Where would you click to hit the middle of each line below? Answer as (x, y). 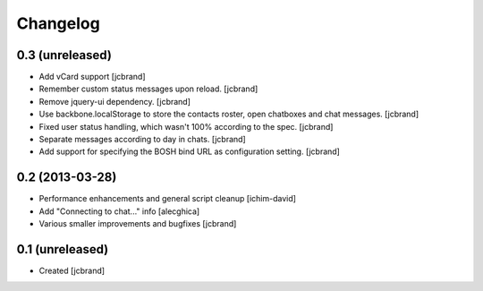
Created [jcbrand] (72, 270)
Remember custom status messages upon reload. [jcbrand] (148, 89)
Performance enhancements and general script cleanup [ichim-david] (168, 199)
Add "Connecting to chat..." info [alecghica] (119, 211)
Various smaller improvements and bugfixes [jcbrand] (138, 224)
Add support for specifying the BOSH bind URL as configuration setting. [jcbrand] (189, 151)
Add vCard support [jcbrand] (93, 77)
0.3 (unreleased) (64, 55)
